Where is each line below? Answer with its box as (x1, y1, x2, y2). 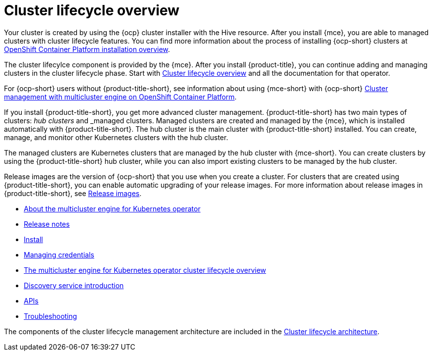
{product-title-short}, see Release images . (4, 189, 142, 198)
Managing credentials (24, 250, 95, 259)
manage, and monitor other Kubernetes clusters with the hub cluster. (4, 133, 228, 142)
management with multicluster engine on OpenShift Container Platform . (4, 92, 237, 101)
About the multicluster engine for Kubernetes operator (24, 204, 201, 213)
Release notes (24, 219, 70, 228)
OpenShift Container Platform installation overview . (4, 45, 170, 53)
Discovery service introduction (24, 281, 124, 290)
